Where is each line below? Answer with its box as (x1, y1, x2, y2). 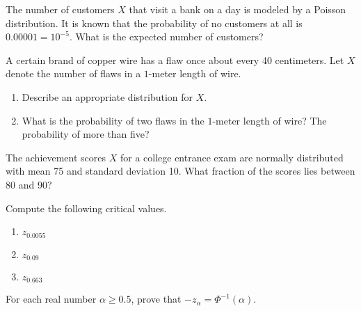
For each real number (6, 292, 97, 306)
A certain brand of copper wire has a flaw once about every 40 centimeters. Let (6, 52, 344, 67)
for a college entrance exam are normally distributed (120, 150, 344, 164)
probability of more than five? (22, 127, 150, 141)
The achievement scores (6, 150, 106, 164)
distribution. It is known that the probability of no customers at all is (6, 15, 303, 30)
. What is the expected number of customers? (69, 29, 264, 44)
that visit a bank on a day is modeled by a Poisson (129, 2, 346, 16)
